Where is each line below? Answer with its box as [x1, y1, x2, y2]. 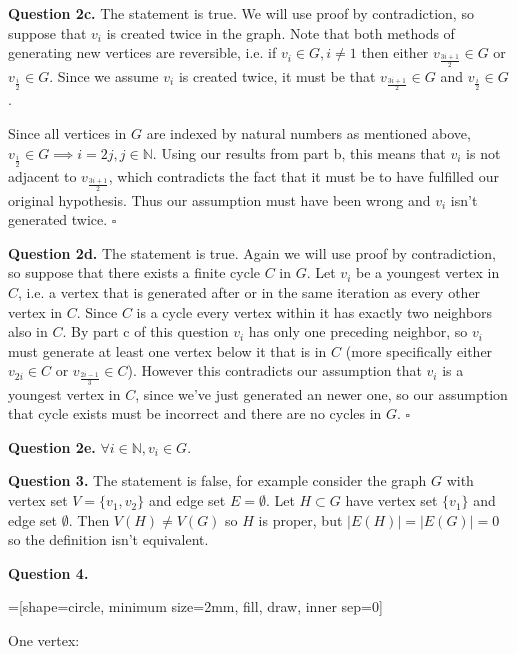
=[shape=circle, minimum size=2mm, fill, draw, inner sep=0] [8, 596, 383, 617]
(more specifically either [345, 340, 493, 361]
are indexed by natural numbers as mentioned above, [146, 122, 471, 143]
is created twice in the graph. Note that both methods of [106, 22, 455, 43]
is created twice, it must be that [178, 65, 376, 86]
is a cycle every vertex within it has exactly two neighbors [136, 301, 492, 322]
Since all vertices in [8, 122, 127, 143]
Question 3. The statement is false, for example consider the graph [8, 470, 427, 491]
